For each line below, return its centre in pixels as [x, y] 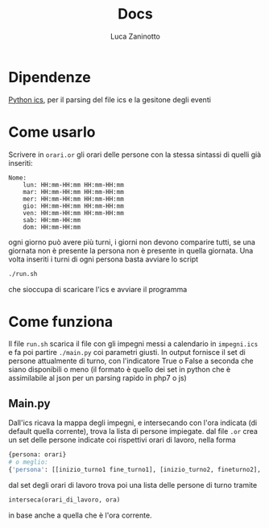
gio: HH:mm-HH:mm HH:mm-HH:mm [74, 206]
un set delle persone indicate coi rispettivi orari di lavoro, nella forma [122, 440]
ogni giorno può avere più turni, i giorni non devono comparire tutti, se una [132, 241]
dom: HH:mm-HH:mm [52, 227]
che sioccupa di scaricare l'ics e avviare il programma [98, 289]
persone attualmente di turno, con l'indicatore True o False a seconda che [131, 361]
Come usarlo [52, 132]
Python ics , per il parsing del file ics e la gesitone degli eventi [110, 99]
